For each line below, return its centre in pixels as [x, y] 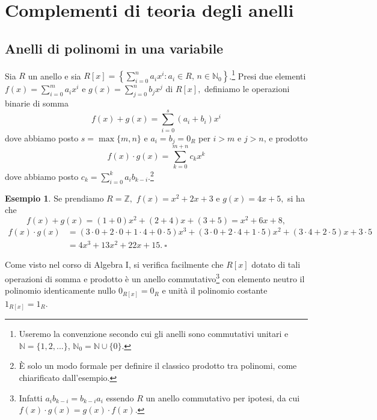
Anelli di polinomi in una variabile [114, 48]
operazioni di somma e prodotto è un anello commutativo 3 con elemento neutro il [155, 277]
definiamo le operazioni [247, 89]
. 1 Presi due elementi [268, 75]
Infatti [31, 397]
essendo [120, 397]
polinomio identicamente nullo [60, 290]
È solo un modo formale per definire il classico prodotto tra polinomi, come [158, 366]
